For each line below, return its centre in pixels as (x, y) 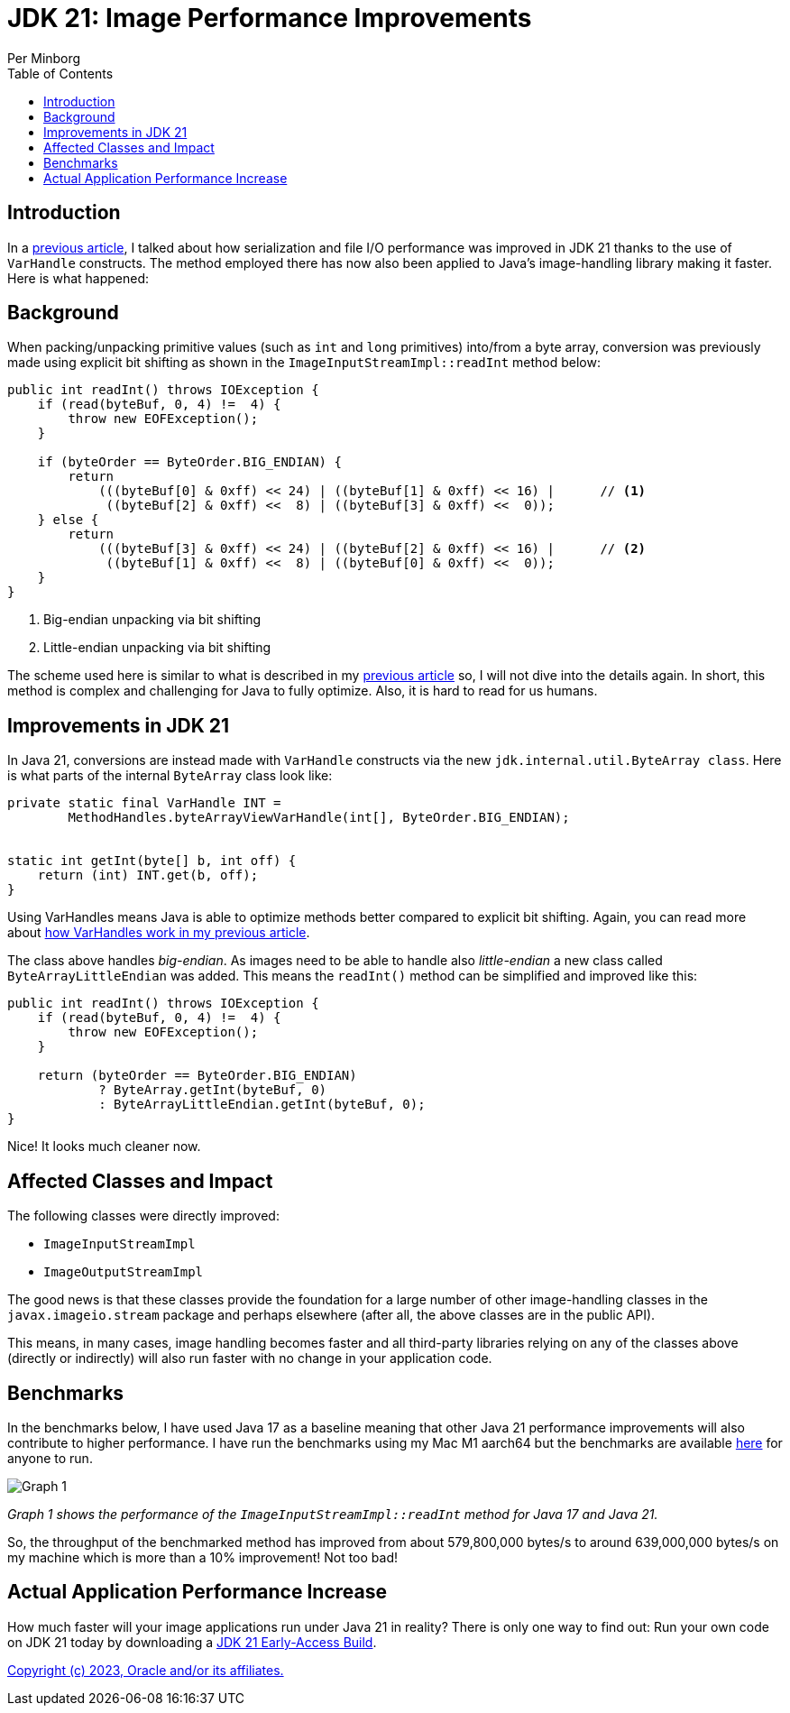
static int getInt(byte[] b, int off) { (152, 861)
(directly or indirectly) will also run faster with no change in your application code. (250, 1358)
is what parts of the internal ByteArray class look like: (170, 776)
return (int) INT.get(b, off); (148, 875)
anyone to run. (50, 1458)
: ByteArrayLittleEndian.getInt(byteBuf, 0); (262, 1105)
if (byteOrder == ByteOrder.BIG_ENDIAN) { (189, 462)
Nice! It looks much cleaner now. (104, 1147)
